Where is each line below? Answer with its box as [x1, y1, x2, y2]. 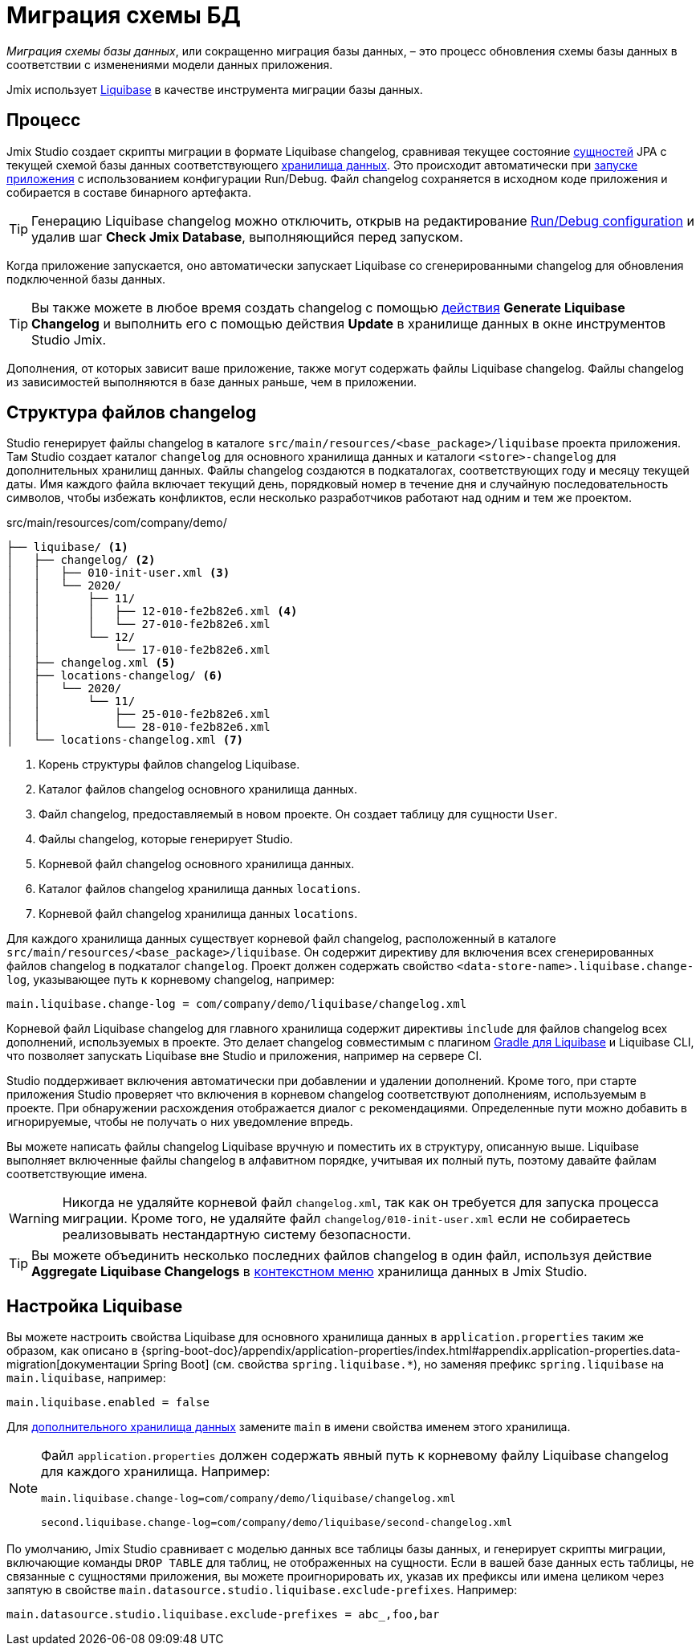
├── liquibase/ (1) [6, 540, 128, 554]
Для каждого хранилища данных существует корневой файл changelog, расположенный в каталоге [6, 932, 556, 946]
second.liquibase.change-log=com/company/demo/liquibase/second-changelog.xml [41, 1516, 513, 1529]
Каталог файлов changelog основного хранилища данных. [39, 782, 358, 797]
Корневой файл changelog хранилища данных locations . [39, 907, 358, 921]
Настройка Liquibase [6, 1295, 183, 1316]
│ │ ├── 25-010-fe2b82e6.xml [6, 708, 271, 721]
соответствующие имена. [6, 1167, 148, 1181]
